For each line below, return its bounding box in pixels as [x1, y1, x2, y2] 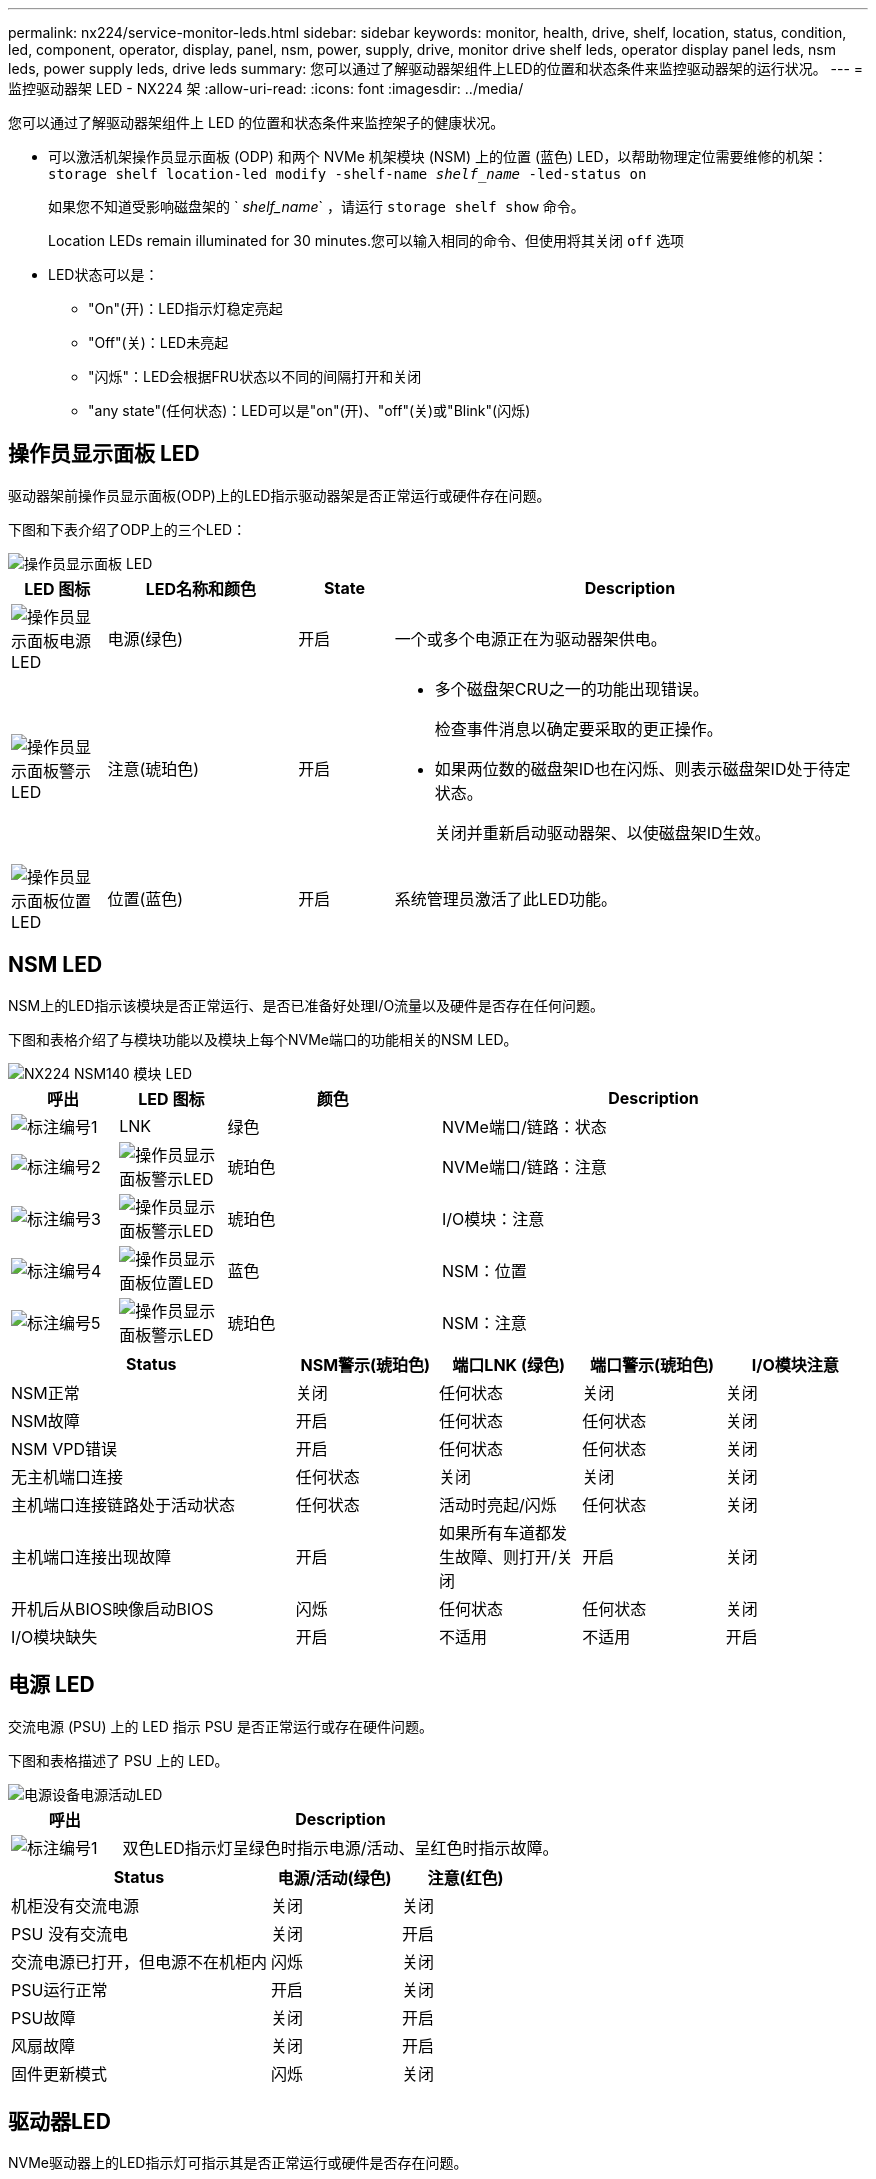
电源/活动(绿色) [277, 1867, 392, 1888]
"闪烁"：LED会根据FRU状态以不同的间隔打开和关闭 [88, 368, 422, 385]
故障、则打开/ [454, 1546, 557, 1567]
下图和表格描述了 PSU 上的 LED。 [8, 1751, 229, 1769]
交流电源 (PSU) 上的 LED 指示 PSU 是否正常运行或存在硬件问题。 [8, 1717, 433, 1735]
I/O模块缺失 [11, 1626, 98, 1647]
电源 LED [8, 1672, 95, 1698]
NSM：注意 [442, 1312, 527, 1333]
